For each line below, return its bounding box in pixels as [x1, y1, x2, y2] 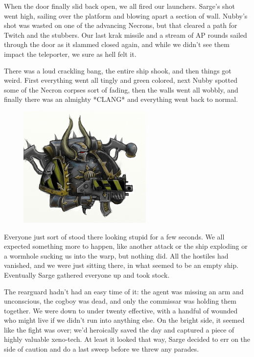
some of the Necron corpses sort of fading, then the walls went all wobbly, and [4, 84, 238, 95]
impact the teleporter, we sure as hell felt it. [4, 48, 137, 59]
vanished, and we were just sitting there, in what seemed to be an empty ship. [4, 260, 239, 270]
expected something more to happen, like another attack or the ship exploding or [4, 241, 248, 251]
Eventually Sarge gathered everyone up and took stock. [4, 269, 170, 280]
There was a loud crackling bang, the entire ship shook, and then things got [4, 65, 231, 75]
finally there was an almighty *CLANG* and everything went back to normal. [4, 94, 238, 104]
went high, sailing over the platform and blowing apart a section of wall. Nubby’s [4, 10, 248, 21]
